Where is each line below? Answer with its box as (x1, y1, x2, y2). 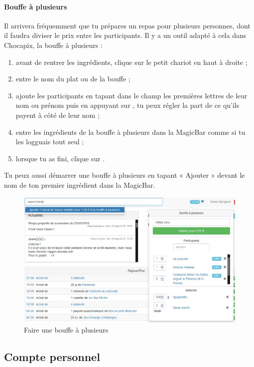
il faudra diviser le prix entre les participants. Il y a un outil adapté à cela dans (4, 30, 247, 40)
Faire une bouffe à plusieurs (24, 324, 109, 335)
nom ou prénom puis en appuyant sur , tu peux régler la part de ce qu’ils (15, 100, 240, 110)
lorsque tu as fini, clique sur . (15, 153, 105, 163)
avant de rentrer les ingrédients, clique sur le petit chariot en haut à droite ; (15, 56, 248, 67)
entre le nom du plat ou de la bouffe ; (15, 73, 130, 84)
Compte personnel (4, 349, 100, 364)
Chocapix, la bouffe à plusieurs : (4, 39, 103, 50)
